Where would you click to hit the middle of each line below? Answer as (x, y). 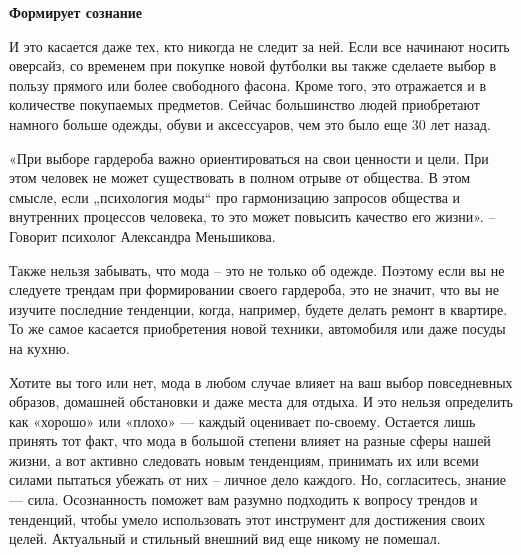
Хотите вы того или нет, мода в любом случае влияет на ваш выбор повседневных (261, 381)
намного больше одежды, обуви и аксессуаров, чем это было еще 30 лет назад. (250, 123)
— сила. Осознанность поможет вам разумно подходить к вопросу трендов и (243, 499)
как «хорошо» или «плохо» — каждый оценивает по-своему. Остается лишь (242, 420)
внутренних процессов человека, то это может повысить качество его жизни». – (252, 216)
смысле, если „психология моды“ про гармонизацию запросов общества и (235, 196)
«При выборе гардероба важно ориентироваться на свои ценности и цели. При (249, 157)
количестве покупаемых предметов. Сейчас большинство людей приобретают (244, 104)
